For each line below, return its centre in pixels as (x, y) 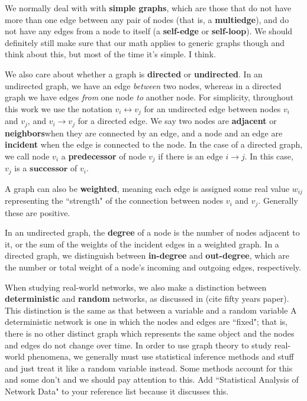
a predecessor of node (104, 156)
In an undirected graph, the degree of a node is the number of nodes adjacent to (152, 232)
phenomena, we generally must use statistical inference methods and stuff (161, 356)
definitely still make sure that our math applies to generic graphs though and (145, 42)
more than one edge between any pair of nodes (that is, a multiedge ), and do (147, 19)
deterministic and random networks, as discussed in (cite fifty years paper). (147, 299)
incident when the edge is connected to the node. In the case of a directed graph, (154, 144)
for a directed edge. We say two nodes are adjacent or (177, 121)
